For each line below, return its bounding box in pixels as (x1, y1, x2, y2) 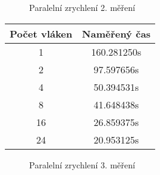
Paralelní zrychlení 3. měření (29, 158, 135, 171)
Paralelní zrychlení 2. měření (29, 1, 135, 13)
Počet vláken (10, 26, 73, 41)
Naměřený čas (82, 26, 151, 41)
